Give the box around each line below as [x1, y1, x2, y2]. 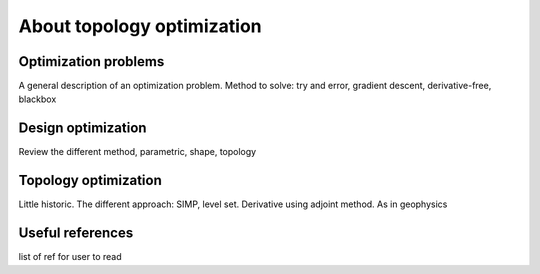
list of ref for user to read [18, 251, 122, 263]
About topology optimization [18, 15, 262, 37]
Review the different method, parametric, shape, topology [18, 146, 257, 158]
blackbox [18, 93, 57, 105]
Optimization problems [18, 53, 165, 70]
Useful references [18, 225, 134, 242]
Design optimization [18, 120, 147, 137]
